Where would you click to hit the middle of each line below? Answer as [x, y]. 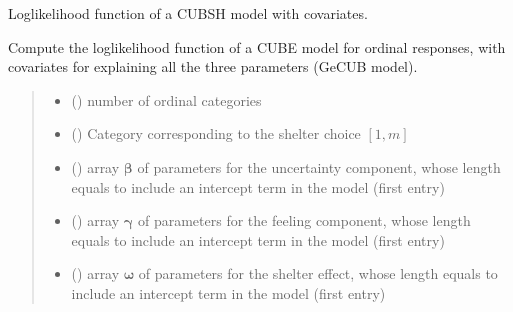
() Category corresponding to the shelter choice [216, 133]
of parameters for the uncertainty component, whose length [319, 166]
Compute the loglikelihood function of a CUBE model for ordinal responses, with [257, 46]
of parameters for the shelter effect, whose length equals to [318, 273]
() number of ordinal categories [166, 99]
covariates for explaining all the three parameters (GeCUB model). [213, 66]
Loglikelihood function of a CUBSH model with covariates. [188, 13]
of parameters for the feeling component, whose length [304, 220]
